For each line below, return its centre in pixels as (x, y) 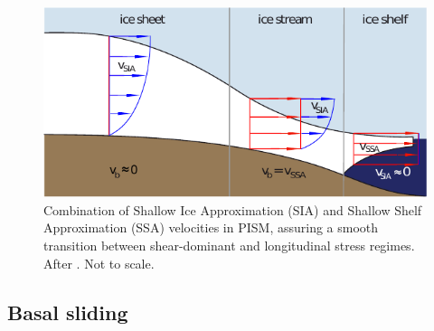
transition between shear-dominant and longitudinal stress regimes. (229, 245)
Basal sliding (68, 312)
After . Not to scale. (99, 263)
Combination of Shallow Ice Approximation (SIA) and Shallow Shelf (233, 209)
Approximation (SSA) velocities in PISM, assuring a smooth (211, 227)
